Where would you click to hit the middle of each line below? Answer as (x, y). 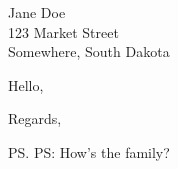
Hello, (26, 84)
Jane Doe (37, 12)
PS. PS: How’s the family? (89, 151)
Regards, (35, 118)
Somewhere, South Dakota (89, 51)
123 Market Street (63, 31)
